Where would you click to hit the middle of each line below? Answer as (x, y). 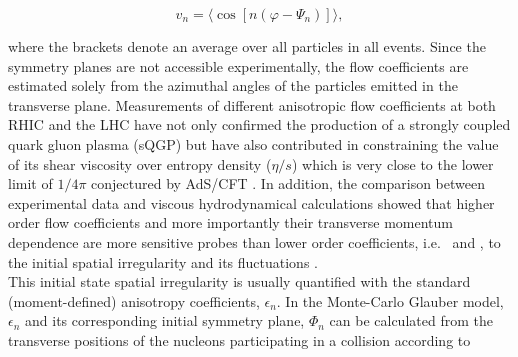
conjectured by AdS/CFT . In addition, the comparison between (288, 183)
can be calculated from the (411, 320)
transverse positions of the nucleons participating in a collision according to (239, 339)
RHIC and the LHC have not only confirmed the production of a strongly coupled (259, 124)
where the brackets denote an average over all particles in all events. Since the (247, 46)
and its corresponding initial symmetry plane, (165, 320)
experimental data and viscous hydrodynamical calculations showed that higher (251, 202)
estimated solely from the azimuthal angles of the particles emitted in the (233, 85)
